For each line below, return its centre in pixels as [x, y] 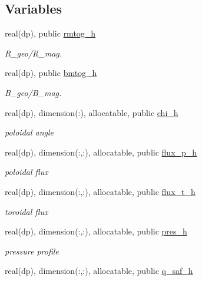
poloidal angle [29, 132]
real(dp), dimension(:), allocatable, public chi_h [92, 112]
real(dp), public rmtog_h [50, 33]
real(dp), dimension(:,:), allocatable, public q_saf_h [99, 271]
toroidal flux [27, 211]
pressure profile [32, 251]
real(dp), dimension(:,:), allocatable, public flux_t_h [100, 191]
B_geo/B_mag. [33, 92]
